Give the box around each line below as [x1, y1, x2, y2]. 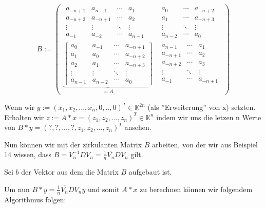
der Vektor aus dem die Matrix [21, 166, 119, 177]
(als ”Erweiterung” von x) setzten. [147, 102, 256, 112]
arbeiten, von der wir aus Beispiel [152, 139, 258, 149]
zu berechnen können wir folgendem [140, 183, 253, 194]
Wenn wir [4, 102, 35, 112]
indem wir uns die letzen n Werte [156, 111, 261, 122]
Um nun [4, 183, 30, 194]
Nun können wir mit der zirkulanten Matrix [4, 139, 142, 149]
